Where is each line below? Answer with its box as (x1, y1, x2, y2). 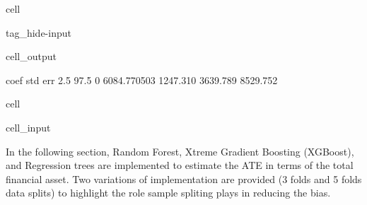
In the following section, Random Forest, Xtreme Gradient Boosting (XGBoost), (6, 143, 354, 158)
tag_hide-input (6, 25, 71, 40)
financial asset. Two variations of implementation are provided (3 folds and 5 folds (6, 171, 362, 186)
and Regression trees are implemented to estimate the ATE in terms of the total (6, 158, 354, 172)
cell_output (6, 49, 57, 64)
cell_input (6, 119, 51, 134)
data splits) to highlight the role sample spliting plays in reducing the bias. (6, 185, 331, 200)
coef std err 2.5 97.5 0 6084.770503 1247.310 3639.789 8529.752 (6, 72, 278, 87)
